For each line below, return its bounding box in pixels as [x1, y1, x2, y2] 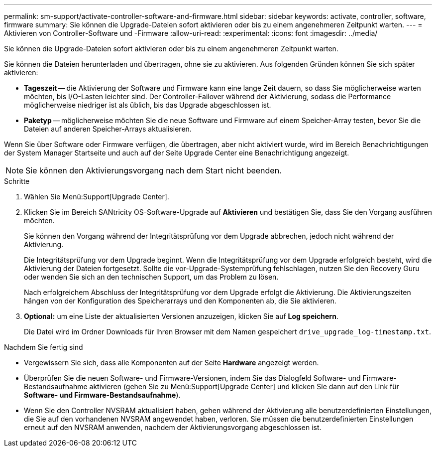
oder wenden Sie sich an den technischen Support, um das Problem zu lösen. [24, 273, 279, 281]
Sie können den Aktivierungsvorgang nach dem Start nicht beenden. [25, 165, 282, 175]
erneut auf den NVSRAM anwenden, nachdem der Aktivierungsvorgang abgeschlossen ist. [24, 423, 322, 432]
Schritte [4, 177, 30, 185]
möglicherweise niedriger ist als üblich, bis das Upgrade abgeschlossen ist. [24, 101, 271, 109]
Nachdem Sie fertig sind [4, 343, 83, 351]
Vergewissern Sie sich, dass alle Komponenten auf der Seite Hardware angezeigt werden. [24, 358, 319, 367]
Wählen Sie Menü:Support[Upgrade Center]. [24, 192, 169, 201]
